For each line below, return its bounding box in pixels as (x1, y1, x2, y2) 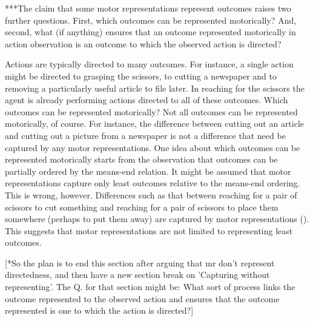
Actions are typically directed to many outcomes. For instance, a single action (5, 58, 294, 70)
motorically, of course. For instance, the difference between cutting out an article (5, 117, 305, 130)
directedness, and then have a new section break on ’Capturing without (5, 268, 270, 281)
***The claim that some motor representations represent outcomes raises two (5, 2, 291, 14)
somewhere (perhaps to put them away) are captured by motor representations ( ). (5, 212, 309, 225)
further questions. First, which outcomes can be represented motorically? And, (5, 13, 297, 26)
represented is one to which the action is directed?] (5, 304, 194, 317)
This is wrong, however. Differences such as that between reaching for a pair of (5, 188, 297, 201)
